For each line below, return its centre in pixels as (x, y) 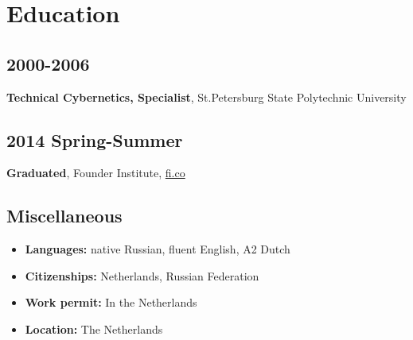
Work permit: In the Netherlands (111, 302)
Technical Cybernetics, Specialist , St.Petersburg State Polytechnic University (206, 97)
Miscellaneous (64, 216)
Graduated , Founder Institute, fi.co (96, 173)
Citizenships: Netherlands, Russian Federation (142, 275)
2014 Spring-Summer (95, 139)
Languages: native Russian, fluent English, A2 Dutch (158, 249)
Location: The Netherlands (94, 328)
